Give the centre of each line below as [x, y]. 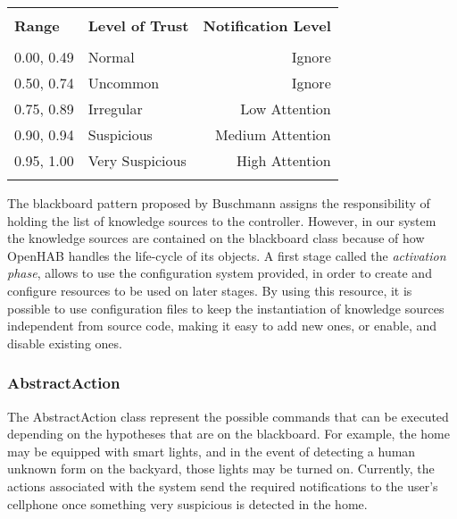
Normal [111, 57]
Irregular [115, 109]
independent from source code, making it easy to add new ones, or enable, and [222, 326]
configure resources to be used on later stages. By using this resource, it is [210, 290]
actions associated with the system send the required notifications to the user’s [223, 486]
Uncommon [124, 83]
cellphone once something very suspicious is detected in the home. [187, 503]
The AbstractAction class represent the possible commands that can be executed [228, 416]
